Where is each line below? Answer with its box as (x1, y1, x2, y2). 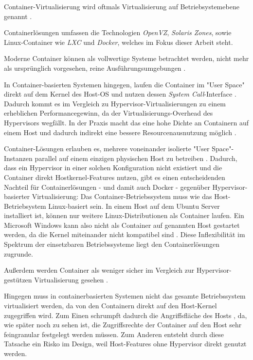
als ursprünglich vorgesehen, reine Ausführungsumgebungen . (4, 62, 186, 73)
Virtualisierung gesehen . (34, 274, 108, 284)
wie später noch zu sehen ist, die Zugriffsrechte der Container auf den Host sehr (4, 320, 242, 330)
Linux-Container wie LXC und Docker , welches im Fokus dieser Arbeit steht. (4, 37, 233, 47)
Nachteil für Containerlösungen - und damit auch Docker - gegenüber (4, 181, 210, 192)
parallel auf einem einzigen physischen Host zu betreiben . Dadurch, (35, 153, 237, 163)
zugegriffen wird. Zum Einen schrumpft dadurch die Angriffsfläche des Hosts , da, (4, 310, 247, 320)
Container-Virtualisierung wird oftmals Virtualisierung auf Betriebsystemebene (4, 1, 239, 11)
